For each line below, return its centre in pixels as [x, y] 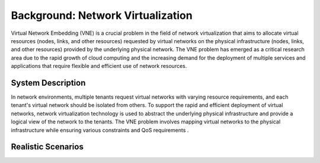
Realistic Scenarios [47, 147]
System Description [48, 83]
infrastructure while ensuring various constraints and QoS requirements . [100, 130]
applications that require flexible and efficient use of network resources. [99, 66]
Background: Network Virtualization [102, 15]
